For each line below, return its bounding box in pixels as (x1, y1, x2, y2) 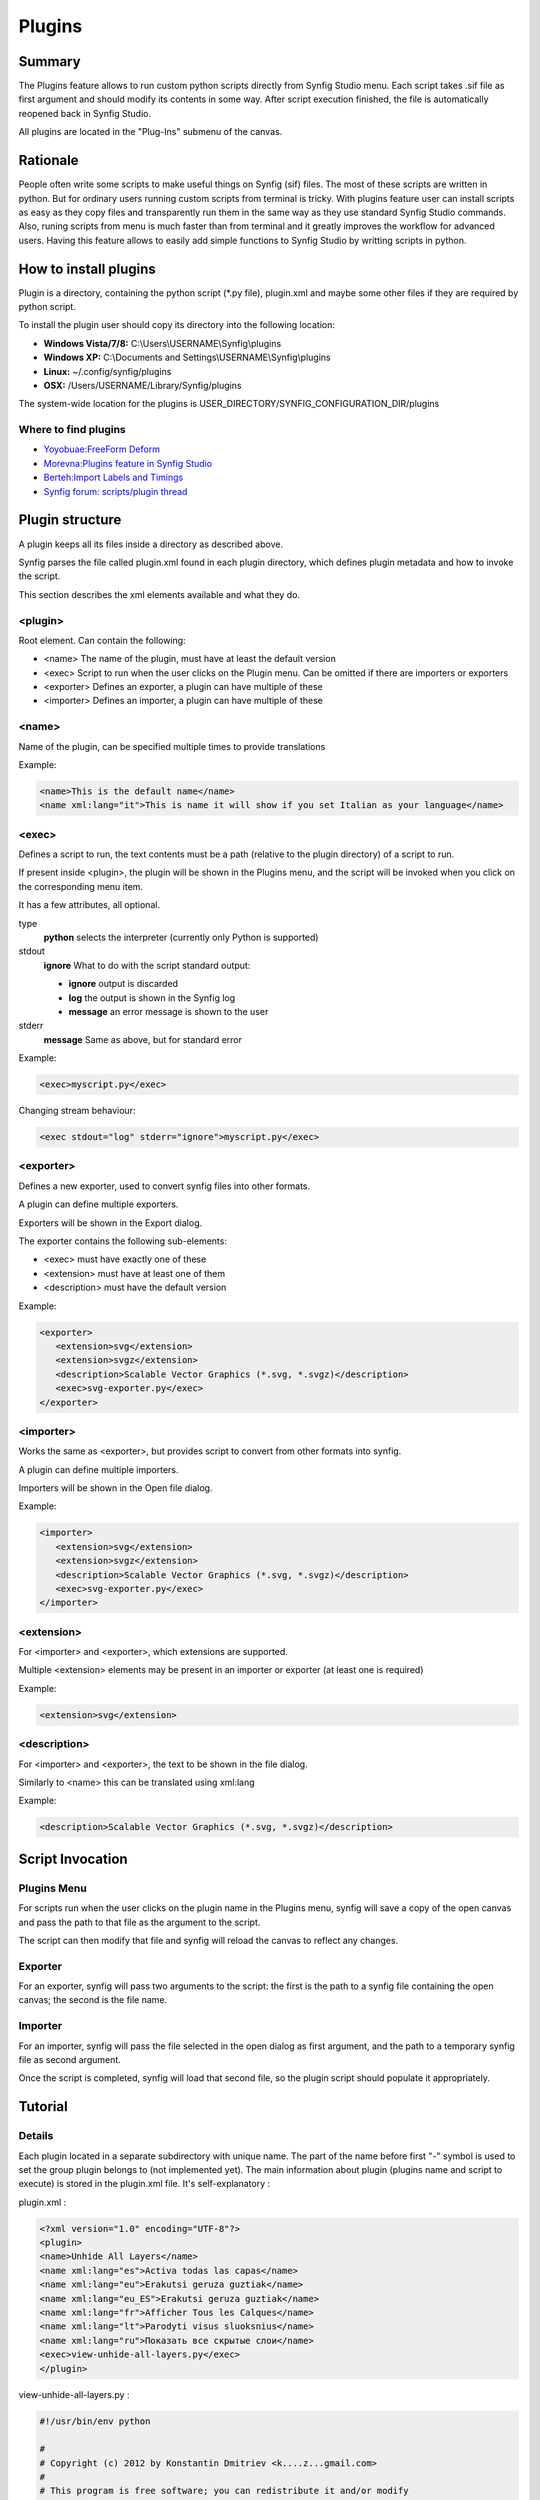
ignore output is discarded (68, 978, 179, 990)
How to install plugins (18, 260, 157, 277)
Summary (18, 53, 81, 70)
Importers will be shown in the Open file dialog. (18, 1482, 213, 1494)
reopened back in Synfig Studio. (18, 107, 152, 119)
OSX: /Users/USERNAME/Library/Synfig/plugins (43, 379, 242, 391)
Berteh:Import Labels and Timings (43, 471, 184, 484)
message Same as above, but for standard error (43, 1033, 242, 1045)
